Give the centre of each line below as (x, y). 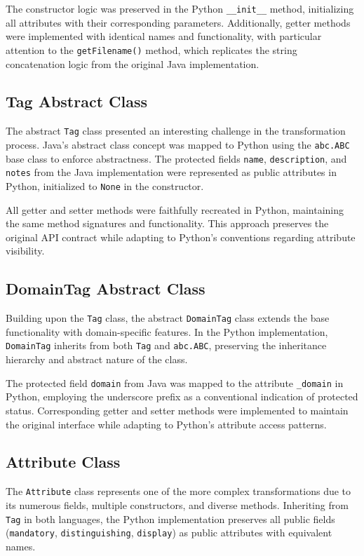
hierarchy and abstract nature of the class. (97, 359)
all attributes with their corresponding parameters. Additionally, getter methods (178, 22)
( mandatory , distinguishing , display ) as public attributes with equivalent (169, 533)
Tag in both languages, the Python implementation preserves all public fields (170, 518)
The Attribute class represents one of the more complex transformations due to (178, 491)
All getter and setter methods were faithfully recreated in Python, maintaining (175, 209)
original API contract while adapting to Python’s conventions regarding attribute (181, 237)
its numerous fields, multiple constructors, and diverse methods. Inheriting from (177, 504)
